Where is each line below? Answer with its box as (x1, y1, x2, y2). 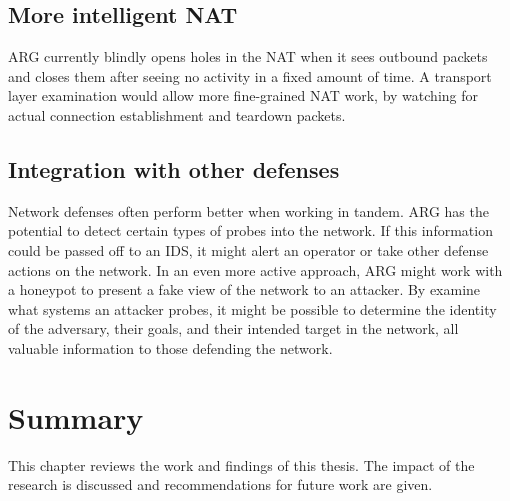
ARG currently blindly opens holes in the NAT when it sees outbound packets (8, 46, 488, 67)
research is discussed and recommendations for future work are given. (8, 474, 433, 495)
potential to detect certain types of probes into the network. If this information (8, 220, 493, 241)
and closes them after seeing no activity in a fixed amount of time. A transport (8, 65, 492, 86)
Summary (8, 396, 144, 437)
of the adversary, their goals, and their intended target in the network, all (8, 318, 459, 339)
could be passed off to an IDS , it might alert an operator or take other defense (8, 239, 489, 260)
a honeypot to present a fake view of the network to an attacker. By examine (8, 279, 481, 300)
